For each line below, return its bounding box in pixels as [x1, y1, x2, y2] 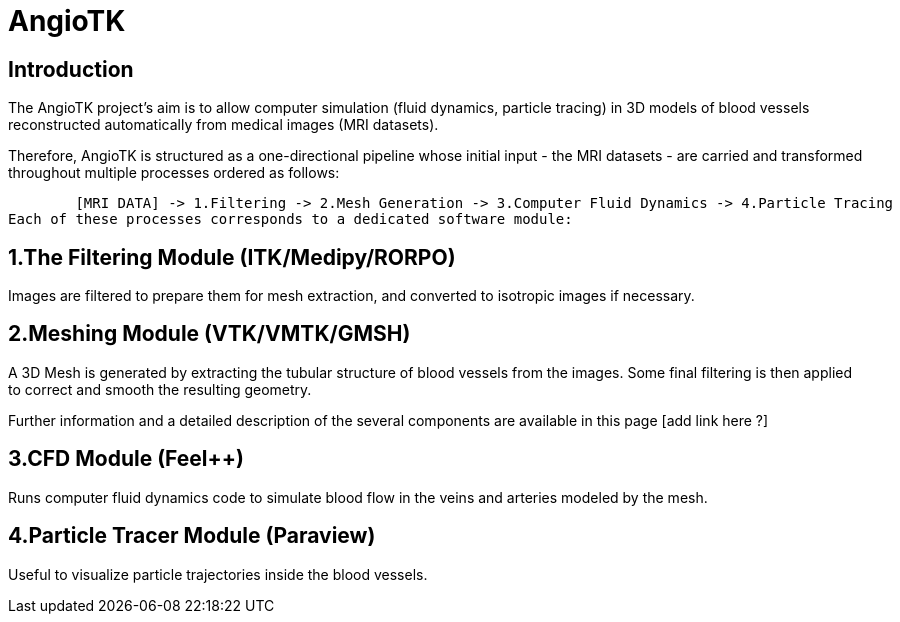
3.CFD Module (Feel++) [8, 446, 244, 472]
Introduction [8, 56, 134, 82]
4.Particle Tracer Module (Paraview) [8, 523, 376, 549]
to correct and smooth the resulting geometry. [8, 380, 312, 398]
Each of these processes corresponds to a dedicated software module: [8, 211, 573, 228]
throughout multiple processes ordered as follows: [8, 164, 340, 182]
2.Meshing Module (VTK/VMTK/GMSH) [8, 321, 411, 347]
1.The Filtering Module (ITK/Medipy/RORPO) [8, 244, 456, 270]
